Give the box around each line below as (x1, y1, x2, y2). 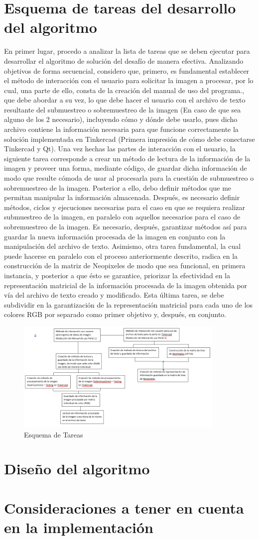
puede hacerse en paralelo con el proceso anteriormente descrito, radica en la (4, 250, 238, 261)
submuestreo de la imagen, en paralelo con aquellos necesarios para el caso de (4, 212, 241, 222)
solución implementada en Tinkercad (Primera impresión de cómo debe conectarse (4, 133, 255, 144)
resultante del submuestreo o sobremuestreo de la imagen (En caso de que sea (4, 104, 241, 114)
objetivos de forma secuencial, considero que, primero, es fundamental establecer (4, 65, 250, 76)
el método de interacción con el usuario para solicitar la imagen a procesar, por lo (4, 75, 254, 86)
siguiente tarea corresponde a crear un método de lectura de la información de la (4, 153, 251, 163)
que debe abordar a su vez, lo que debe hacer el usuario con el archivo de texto (4, 95, 246, 105)
